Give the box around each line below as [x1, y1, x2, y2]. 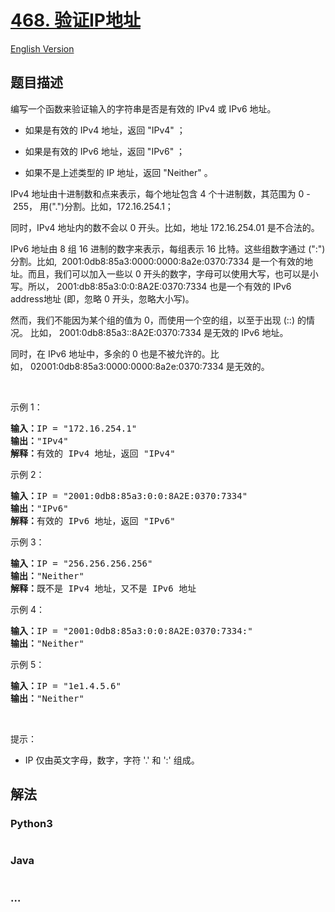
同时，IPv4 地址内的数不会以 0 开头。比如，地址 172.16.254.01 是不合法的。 [10, 221, 320, 233]
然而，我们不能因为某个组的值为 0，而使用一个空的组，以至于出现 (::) [10, 314, 295, 326]
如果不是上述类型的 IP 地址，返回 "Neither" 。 [24, 166, 213, 178]
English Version [10, 42, 75, 55]
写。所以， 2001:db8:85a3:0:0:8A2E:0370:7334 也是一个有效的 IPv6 [10, 280, 292, 292]
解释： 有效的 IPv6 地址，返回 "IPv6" [10, 515, 176, 526]
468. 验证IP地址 [10, 9, 141, 32]
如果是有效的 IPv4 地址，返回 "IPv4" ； [24, 124, 186, 136]
